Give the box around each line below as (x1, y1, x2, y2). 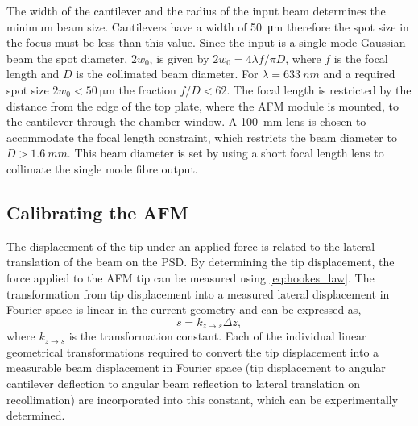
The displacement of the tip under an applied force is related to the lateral (6, 237, 375, 254)
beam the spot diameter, (6, 49, 128, 66)
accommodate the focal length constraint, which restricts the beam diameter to (6, 128, 397, 145)
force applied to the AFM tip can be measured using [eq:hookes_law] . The (6, 269, 375, 286)
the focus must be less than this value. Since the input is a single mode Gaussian (6, 34, 406, 51)
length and (6, 65, 60, 82)
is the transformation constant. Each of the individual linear (68, 328, 366, 345)
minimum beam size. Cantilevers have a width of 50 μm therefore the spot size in (6, 18, 409, 35)
